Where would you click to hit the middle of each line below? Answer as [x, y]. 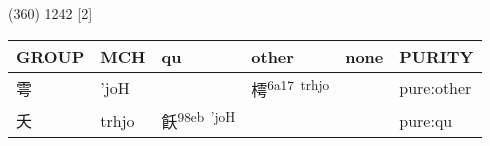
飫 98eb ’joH [198, 120]
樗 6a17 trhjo [290, 87]
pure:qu [426, 120]
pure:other [435, 88]
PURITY [436, 56]
